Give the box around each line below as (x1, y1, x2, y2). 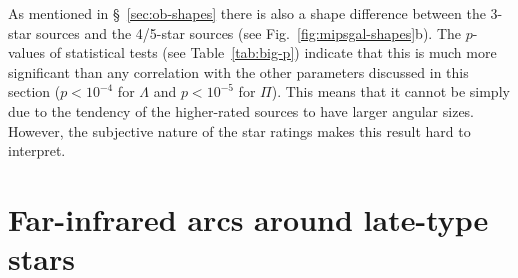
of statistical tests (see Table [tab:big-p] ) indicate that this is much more (49, 42, 497, 63)
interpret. (8, 140, 66, 161)
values (8, 42, 46, 63)
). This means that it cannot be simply (271, 81, 510, 102)
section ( (8, 81, 61, 102)
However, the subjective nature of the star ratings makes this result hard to (8, 120, 471, 141)
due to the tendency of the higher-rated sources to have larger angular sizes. (8, 100, 475, 121)
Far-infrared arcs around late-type (8, 198, 489, 239)
